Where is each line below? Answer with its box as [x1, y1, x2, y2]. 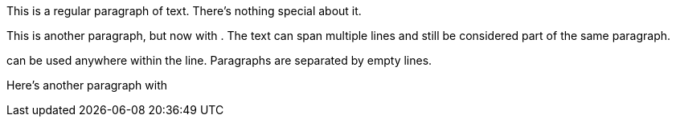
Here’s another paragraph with [6, 78, 167, 92]
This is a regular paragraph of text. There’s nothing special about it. [6, 4, 362, 18]
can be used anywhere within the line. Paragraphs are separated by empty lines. [6, 54, 432, 67]
